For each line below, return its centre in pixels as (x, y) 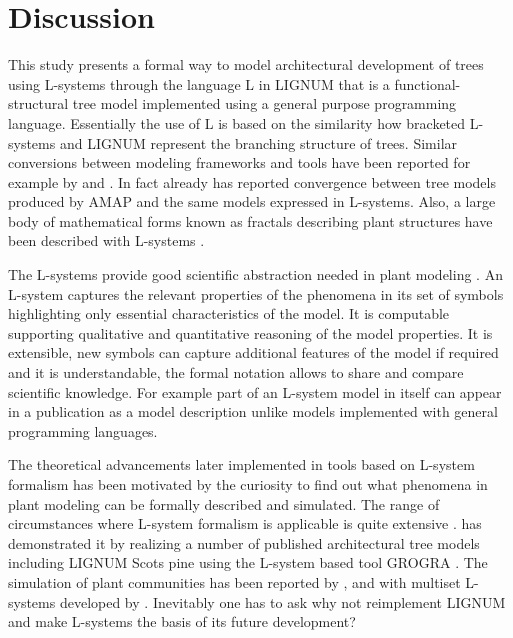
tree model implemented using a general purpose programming (264, 103)
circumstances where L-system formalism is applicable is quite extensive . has (245, 523)
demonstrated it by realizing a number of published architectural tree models (244, 542)
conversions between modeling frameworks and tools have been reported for (239, 162)
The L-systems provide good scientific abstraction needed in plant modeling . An (255, 274)
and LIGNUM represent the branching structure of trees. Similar (258, 142)
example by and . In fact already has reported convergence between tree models (252, 181)
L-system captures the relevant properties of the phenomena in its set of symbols (256, 293)
